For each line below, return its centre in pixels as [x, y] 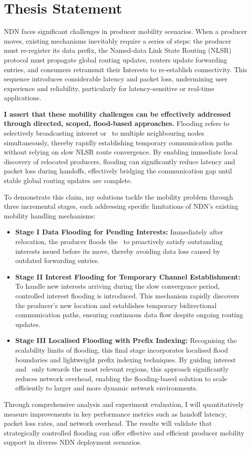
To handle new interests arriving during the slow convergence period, [118, 286]
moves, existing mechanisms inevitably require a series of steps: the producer [118, 40]
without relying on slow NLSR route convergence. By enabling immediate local [121, 152]
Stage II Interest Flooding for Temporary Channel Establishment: [128, 276]
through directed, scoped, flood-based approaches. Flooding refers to [117, 123]
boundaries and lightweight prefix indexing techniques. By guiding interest [125, 359]
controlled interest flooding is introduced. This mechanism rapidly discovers [127, 295]
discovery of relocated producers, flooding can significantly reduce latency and [120, 161]
